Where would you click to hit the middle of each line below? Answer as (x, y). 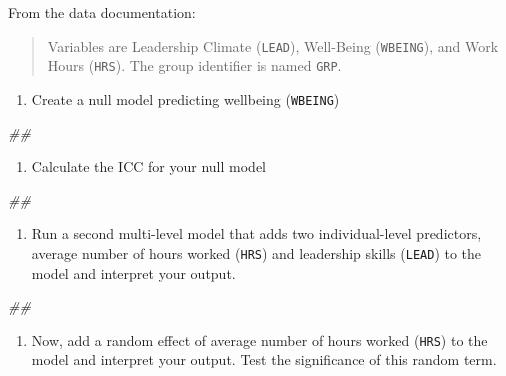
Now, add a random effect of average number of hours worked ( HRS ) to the (259, 339)
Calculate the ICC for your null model (148, 166)
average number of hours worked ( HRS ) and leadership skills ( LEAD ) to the (256, 252)
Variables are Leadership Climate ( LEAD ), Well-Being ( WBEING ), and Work (273, 45)
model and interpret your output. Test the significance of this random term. (264, 359)
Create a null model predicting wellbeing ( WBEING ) (185, 98)
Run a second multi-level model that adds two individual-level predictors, (256, 233)
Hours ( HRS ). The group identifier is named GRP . (194, 65)
